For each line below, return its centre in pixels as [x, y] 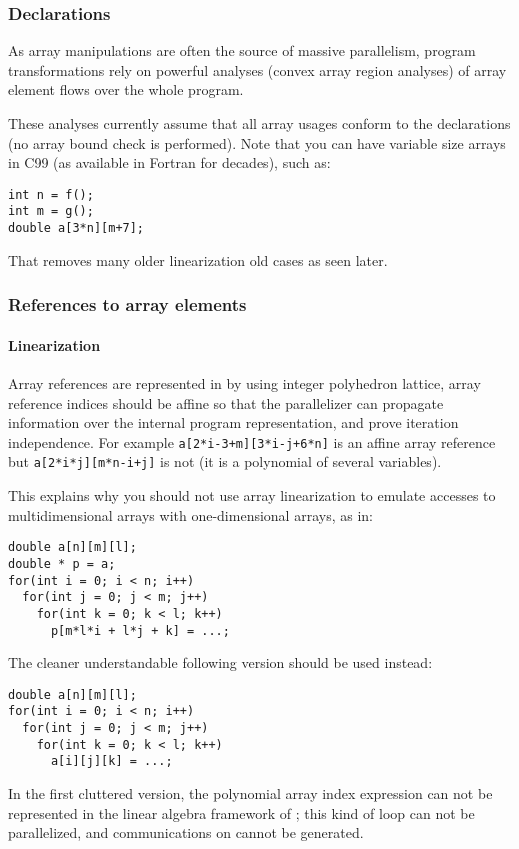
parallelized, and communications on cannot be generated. [186, 832]
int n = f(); [51, 194]
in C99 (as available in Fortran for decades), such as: [169, 162]
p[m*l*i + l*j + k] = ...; [140, 630]
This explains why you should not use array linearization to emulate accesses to [252, 495]
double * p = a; [62, 563]
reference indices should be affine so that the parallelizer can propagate [226, 402]
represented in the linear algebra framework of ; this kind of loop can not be [241, 812]
